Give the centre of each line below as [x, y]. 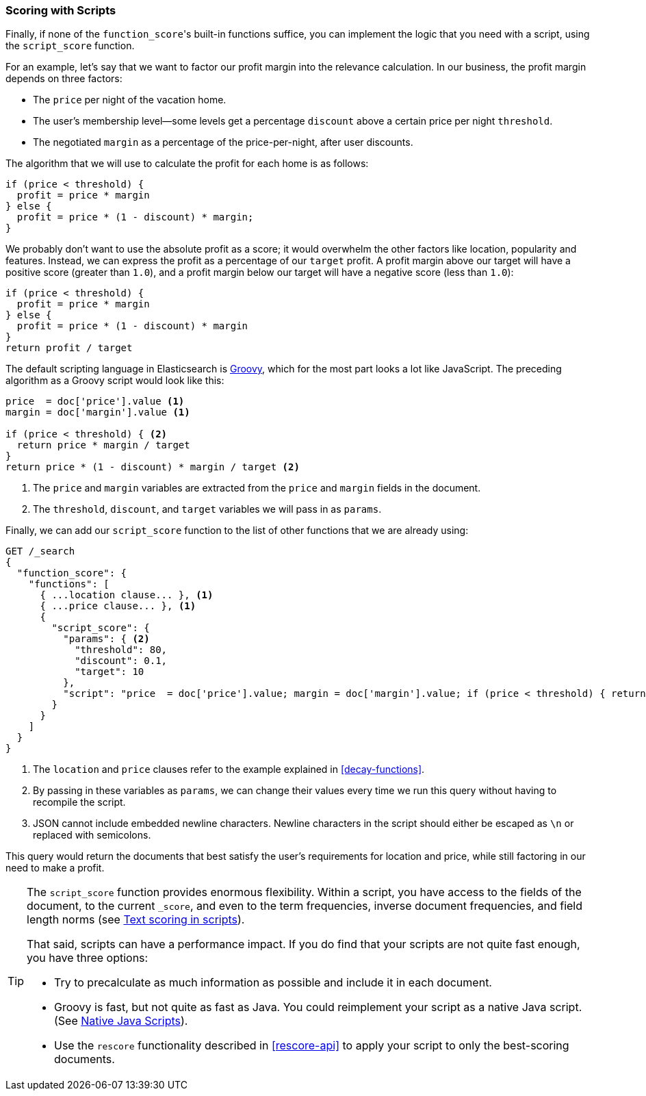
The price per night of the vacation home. [130, 100]
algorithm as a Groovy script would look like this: [115, 381]
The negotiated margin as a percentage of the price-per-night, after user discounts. [223, 142]
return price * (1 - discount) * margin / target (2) [153, 467]
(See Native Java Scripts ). [121, 1021]
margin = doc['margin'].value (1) [98, 412]
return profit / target [69, 348]
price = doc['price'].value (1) [95, 402]
